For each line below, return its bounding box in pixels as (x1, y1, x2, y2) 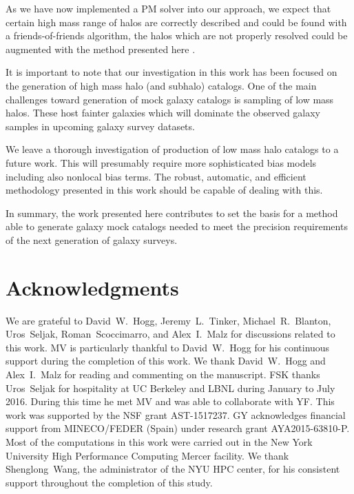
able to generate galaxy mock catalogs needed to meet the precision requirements (6, 219, 348, 234)
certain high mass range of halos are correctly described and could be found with (6, 14, 347, 29)
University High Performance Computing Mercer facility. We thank (6, 448, 289, 462)
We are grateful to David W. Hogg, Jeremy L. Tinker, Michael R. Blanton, (6, 313, 331, 327)
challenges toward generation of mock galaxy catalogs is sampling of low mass (6, 92, 334, 106)
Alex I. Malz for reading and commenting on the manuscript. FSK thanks (6, 367, 320, 381)
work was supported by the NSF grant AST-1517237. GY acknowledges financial (6, 407, 346, 422)
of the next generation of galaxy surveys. (6, 232, 178, 247)
